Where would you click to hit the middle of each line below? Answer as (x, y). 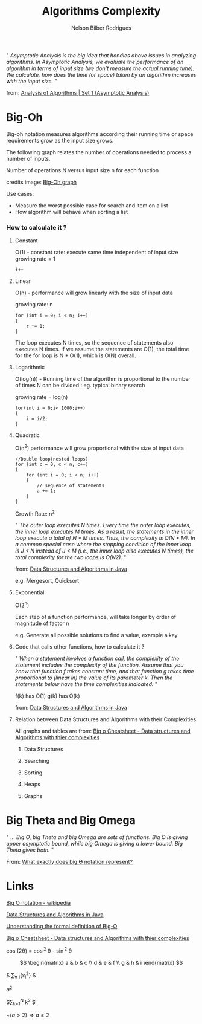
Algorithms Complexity (101, 11)
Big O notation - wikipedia (39, 903)
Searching (37, 761)
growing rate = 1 (35, 259)
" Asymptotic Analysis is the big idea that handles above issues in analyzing (101, 55)
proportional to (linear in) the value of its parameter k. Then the (94, 678)
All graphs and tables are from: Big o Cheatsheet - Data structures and (103, 731)
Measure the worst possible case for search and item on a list (91, 205)
